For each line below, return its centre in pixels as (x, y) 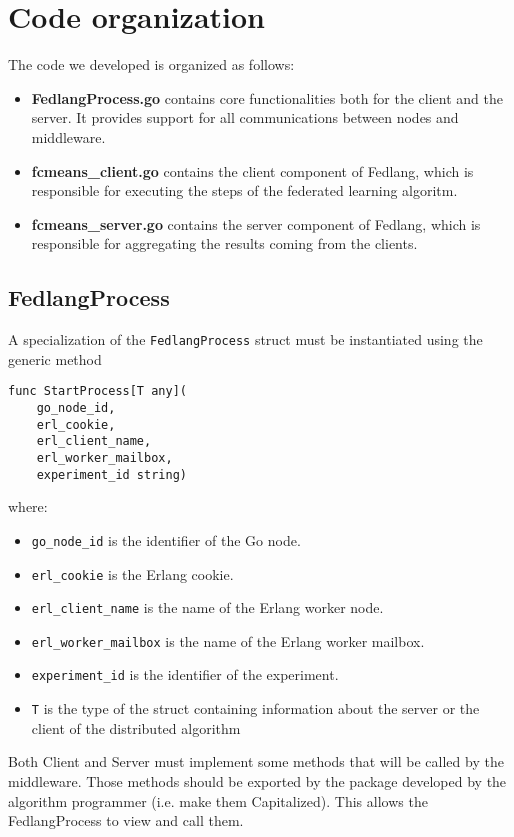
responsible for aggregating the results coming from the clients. (224, 243)
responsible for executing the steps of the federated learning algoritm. (244, 190)
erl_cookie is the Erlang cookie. (132, 573)
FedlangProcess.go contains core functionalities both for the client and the (267, 97)
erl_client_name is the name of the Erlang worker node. (207, 607)
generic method (55, 358)
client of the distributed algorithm (136, 727)
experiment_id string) (111, 474)
